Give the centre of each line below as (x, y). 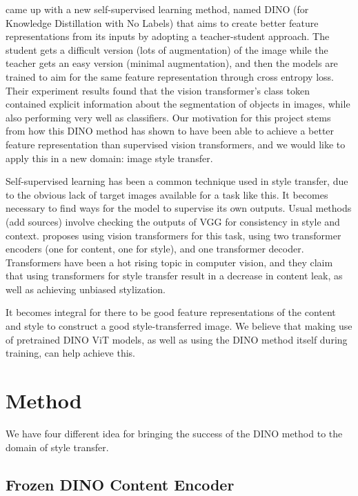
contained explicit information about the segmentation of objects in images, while (178, 104)
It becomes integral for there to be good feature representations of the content (171, 312)
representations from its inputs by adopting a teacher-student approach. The (168, 36)
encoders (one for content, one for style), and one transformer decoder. (155, 249)
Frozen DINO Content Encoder (120, 484)
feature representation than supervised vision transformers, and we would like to (176, 144)
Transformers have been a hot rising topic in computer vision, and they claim (169, 262)
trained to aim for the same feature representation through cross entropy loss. (170, 76)
